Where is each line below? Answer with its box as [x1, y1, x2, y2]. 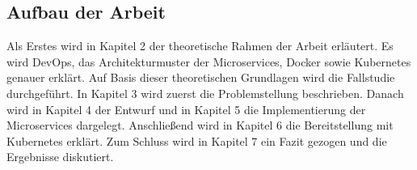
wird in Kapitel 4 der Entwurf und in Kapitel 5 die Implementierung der [6, 100, 366, 117]
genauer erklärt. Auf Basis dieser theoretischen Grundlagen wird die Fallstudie [6, 69, 395, 86]
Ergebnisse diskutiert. [6, 148, 114, 165]
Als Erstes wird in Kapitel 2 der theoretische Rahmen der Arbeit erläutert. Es [6, 37, 394, 54]
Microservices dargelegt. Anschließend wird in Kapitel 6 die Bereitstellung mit [6, 117, 394, 134]
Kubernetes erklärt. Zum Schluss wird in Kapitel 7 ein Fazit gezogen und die [6, 132, 387, 149]
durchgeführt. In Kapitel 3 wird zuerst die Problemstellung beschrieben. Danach [6, 84, 404, 101]
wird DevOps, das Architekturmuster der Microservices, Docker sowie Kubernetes [6, 53, 411, 70]
